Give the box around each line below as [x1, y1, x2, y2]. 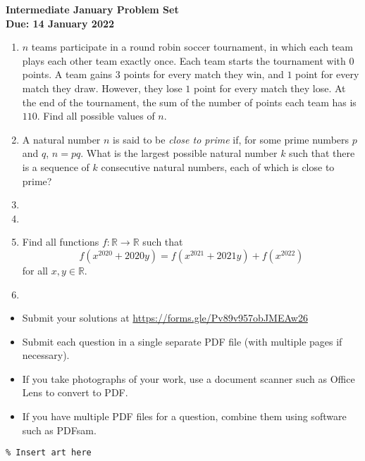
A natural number [22, 132, 101, 146]
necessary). [22, 348, 70, 362]
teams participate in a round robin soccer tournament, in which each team [31, 39, 353, 54]
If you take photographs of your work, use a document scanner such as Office [22, 371, 355, 386]
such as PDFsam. [22, 422, 97, 437]
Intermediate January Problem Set [6, 2, 179, 16]
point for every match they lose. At [193, 80, 346, 95]
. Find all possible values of [37, 108, 155, 123]
